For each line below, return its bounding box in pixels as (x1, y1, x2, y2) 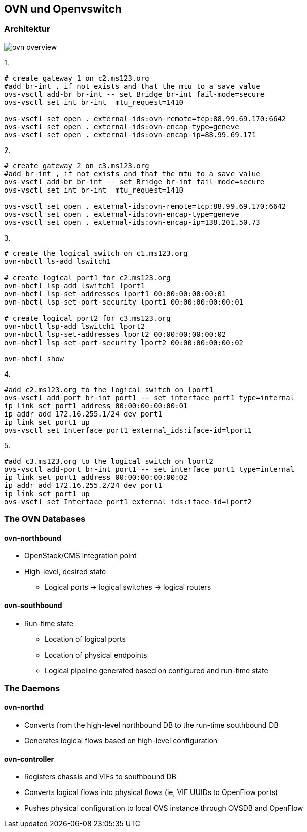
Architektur (4, 24, 50, 34)
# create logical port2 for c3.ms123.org (4, 314, 171, 322)
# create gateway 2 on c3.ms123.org (4, 161, 149, 170)
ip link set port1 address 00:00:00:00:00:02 (4, 473, 188, 481)
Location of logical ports (45, 634, 126, 644)
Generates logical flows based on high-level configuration (24, 736, 218, 745)
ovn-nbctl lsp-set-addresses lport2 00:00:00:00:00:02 (4, 330, 226, 338)
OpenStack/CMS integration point (24, 551, 137, 560)
